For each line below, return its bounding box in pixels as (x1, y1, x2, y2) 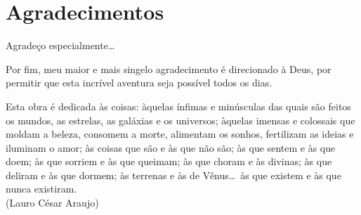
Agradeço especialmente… (6, 38, 115, 53)
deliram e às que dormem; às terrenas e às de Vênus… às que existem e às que (6, 167, 341, 182)
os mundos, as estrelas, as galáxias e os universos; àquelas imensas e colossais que (6, 112, 355, 127)
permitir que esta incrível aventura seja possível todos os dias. (6, 75, 273, 90)
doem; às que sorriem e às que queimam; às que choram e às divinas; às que (6, 154, 332, 169)
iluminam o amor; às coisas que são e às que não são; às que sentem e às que (6, 140, 336, 155)
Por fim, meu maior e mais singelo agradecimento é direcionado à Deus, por (6, 61, 332, 76)
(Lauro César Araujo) (6, 195, 99, 210)
